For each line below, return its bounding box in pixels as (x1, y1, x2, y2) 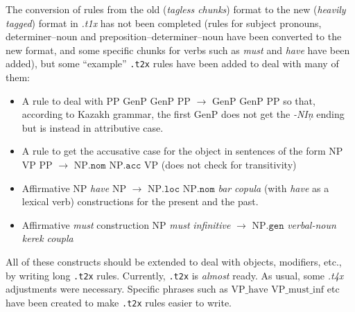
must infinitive (169, 217, 231, 232)
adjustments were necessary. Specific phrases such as (6, 281, 228, 296)
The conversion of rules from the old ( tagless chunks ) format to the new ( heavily (6, 2, 346, 16)
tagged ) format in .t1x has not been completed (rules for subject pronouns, (6, 15, 322, 30)
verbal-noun (287, 217, 336, 232)
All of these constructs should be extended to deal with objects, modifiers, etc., (6, 254, 342, 268)
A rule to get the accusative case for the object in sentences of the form (21, 144, 326, 158)
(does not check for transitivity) (161, 157, 297, 171)
